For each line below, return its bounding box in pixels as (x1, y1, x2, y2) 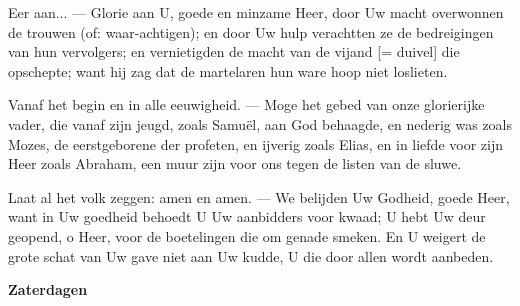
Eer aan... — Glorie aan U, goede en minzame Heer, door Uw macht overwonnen (8, 2, 504, 22)
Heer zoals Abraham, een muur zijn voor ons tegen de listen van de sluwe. (8, 153, 462, 174)
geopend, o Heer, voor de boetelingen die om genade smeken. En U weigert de (8, 225, 486, 246)
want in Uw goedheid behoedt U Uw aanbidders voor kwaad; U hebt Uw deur (8, 206, 486, 227)
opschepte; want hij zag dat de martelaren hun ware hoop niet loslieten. (8, 60, 448, 81)
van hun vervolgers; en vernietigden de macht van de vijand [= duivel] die (8, 41, 460, 62)
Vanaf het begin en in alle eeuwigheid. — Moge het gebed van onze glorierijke (8, 94, 485, 115)
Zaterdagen (8, 279, 88, 300)
